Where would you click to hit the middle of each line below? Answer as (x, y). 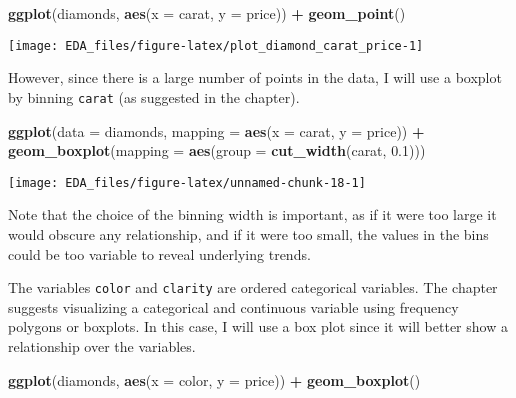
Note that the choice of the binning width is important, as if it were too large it (252, 214)
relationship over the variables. (102, 345)
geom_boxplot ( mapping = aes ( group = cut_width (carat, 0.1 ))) (217, 150)
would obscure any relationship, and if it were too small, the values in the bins (248, 233)
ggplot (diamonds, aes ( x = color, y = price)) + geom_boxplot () (214, 379)
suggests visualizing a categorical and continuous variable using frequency (233, 306)
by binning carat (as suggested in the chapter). (154, 96)
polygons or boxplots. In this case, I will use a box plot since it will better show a (258, 326)
